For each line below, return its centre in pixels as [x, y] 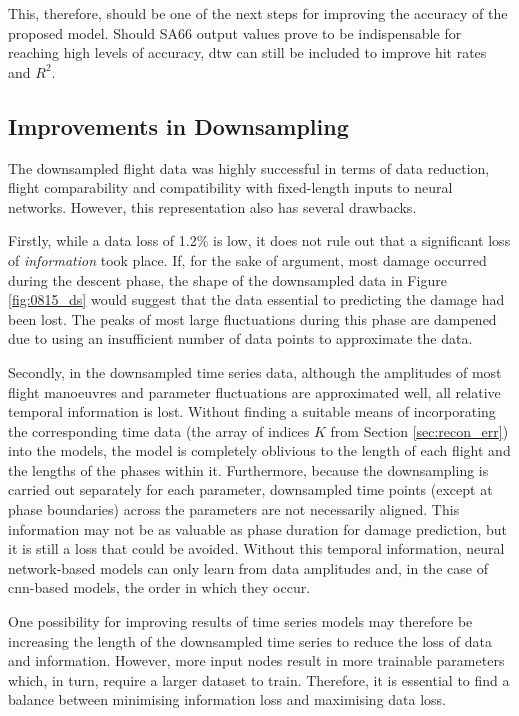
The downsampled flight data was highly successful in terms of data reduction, [249, 167]
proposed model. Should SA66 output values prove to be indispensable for [235, 32]
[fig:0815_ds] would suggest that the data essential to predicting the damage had [256, 299]
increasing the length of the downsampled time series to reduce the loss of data [250, 640]
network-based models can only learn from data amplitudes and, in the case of [248, 567]
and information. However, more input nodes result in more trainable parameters [256, 660]
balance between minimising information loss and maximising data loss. [227, 699]
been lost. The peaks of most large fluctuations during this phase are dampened [252, 318]
